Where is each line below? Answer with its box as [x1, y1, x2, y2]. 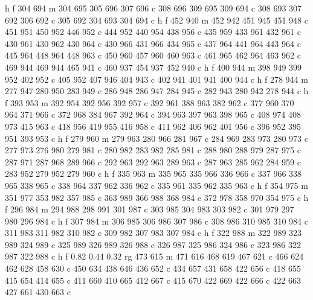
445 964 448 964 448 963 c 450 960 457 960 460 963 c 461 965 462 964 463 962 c [5, 49, 301, 62]
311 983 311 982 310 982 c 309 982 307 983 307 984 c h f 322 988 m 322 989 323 [5, 226, 302, 239]
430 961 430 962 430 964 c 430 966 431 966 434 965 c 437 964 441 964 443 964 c [5, 37, 301, 49]
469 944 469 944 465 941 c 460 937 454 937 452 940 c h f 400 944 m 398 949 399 [5, 60, 302, 73]
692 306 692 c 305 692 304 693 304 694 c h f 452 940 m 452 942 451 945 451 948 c [5, 13, 308, 26]
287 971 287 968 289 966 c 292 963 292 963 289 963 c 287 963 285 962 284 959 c [5, 155, 301, 168]
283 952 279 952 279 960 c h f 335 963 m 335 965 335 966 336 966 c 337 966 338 [5, 167, 302, 180]
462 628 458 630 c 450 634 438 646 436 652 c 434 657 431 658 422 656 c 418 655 [5, 262, 301, 275]
